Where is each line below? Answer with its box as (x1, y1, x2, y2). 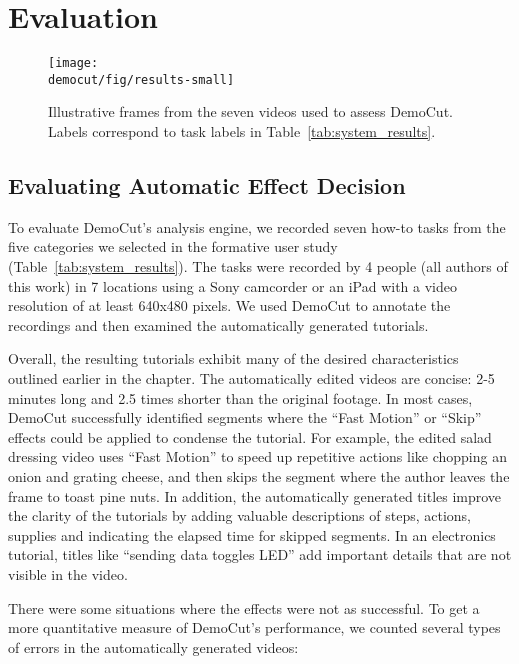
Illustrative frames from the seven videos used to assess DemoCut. (48, 101, 453, 122)
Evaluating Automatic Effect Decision (8, 170, 406, 201)
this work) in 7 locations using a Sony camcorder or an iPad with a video (8, 275, 457, 296)
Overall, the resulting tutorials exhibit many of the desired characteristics (8, 348, 459, 369)
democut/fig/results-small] (48, 72, 235, 87)
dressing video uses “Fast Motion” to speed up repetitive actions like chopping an (8, 446, 507, 467)
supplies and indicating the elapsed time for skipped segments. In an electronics (8, 524, 496, 545)
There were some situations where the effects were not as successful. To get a (8, 597, 480, 618)
